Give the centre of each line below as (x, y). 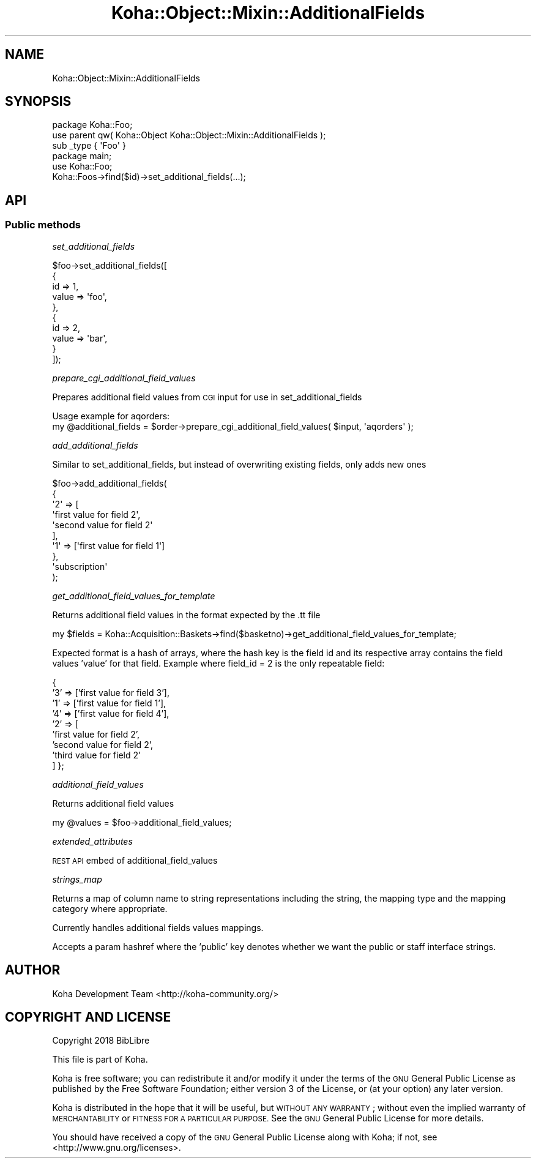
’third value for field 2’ (96, 755)
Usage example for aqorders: (111, 416)
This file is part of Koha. (100, 1060)
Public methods (43, 225)
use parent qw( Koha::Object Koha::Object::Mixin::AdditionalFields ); (189, 135)
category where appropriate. (110, 908)
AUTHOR (33, 970)
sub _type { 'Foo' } (89, 146)
